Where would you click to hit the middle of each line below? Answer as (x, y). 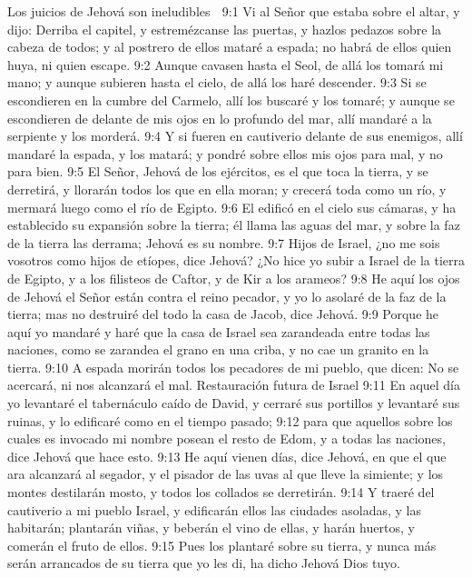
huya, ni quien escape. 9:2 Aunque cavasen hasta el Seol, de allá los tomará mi (226, 64)
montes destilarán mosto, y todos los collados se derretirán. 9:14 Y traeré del (221, 492)
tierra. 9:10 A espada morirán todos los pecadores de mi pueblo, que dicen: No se (233, 367)
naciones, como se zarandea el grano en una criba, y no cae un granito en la (218, 349)
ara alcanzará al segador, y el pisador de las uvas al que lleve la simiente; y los (226, 474)
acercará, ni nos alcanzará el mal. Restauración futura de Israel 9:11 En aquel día (234, 385)
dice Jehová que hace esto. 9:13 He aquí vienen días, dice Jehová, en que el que (227, 456)
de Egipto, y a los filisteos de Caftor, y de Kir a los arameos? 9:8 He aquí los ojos (234, 278)
